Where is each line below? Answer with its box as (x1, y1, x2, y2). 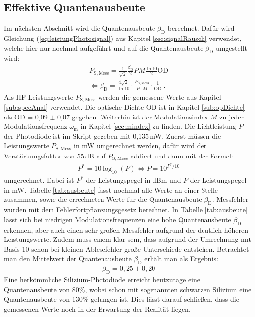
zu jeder (219, 111, 244, 121)
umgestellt (215, 42, 247, 53)
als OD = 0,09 (4, 111, 48, 121)
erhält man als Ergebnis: (144, 253, 218, 264)
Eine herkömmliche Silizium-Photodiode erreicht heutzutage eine (4, 274, 201, 284)
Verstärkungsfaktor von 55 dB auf (4, 150, 106, 160)
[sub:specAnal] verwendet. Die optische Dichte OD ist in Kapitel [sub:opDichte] (4, 101, 245, 112)
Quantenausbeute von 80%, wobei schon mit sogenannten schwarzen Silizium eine (4, 284, 252, 294)
